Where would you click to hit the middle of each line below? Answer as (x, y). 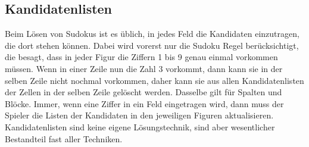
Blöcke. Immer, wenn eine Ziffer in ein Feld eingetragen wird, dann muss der (144, 103)
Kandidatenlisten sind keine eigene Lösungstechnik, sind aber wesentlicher (140, 126)
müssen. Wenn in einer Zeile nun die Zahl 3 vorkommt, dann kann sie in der (144, 68)
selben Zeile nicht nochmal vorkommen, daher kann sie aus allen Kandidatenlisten (154, 80)
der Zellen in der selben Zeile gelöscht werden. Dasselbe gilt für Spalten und (143, 92)
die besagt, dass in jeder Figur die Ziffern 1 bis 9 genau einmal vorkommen (141, 57)
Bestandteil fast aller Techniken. (64, 138)
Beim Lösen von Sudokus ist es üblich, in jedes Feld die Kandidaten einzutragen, (152, 34)
